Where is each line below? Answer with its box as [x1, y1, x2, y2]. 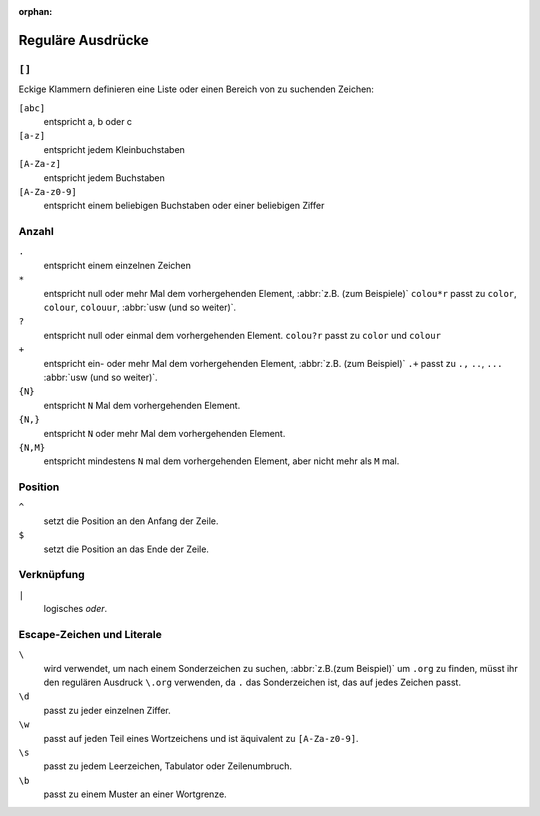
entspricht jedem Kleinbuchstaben [43, 143, 185, 155]
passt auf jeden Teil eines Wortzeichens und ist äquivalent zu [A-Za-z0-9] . [43, 732, 359, 744]
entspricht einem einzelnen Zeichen [43, 259, 192, 271]
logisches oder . [43, 603, 108, 615]
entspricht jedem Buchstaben [43, 171, 165, 184]
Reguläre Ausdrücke [18, 31, 149, 49]
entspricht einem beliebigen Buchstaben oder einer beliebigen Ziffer [43, 200, 325, 212]
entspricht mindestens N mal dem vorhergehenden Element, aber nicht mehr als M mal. [43, 455, 400, 467]
